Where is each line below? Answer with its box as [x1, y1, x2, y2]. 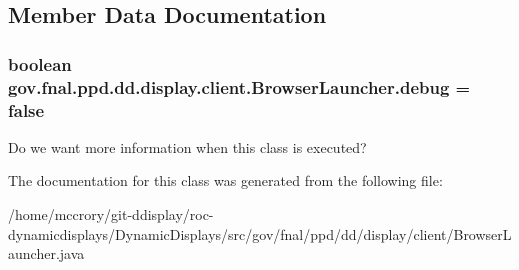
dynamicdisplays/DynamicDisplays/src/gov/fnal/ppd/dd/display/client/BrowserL [8, 223, 512, 244]
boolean [8, 51, 72, 76]
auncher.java [8, 243, 85, 264]
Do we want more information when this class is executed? [8, 136, 367, 157]
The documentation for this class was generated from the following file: [8, 170, 443, 191]
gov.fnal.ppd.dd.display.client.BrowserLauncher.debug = [8, 74, 471, 99]
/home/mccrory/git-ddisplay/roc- [8, 204, 214, 225]
